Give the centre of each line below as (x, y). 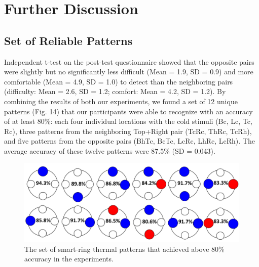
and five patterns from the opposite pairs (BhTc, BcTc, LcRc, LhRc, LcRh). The (129, 141)
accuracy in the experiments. (69, 259)
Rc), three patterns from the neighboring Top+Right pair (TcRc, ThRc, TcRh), (128, 131)
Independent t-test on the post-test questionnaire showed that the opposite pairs (129, 61)
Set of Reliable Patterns (68, 40)
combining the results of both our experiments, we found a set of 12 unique (121, 101)
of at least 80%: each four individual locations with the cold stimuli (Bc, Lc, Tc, (128, 121)
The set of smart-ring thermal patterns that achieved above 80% (124, 249)
